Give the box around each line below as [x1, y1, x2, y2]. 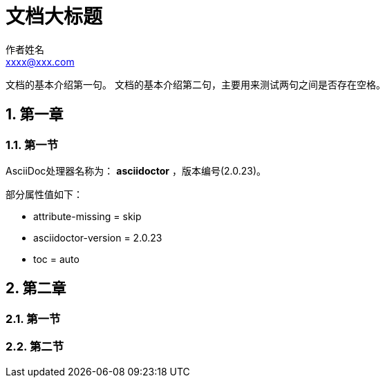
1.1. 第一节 [6, 137, 59, 152]
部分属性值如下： [6, 188, 83, 200]
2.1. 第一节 [6, 311, 61, 326]
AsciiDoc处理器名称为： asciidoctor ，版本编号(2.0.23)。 [6, 164, 267, 177]
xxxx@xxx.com [6, 55, 75, 68]
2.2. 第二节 [6, 340, 64, 354]
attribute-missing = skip [33, 210, 142, 222]
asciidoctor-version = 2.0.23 [33, 231, 162, 244]
